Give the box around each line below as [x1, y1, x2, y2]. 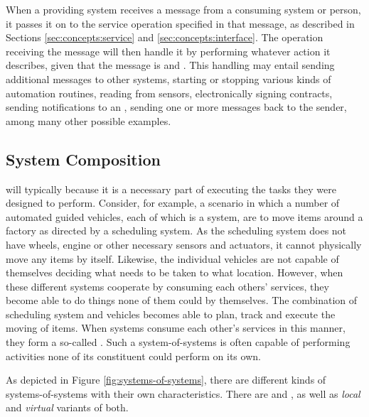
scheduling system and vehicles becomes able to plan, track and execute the [6, 306, 336, 321]
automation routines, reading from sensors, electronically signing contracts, [6, 85, 333, 100]
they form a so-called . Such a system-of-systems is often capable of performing [6, 335, 351, 350]
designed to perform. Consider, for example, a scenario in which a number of [6, 195, 340, 210]
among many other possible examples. [6, 113, 171, 128]
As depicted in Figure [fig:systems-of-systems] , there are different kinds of [6, 372, 326, 387]
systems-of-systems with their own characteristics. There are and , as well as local [6, 386, 360, 401]
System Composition [6, 148, 161, 170]
